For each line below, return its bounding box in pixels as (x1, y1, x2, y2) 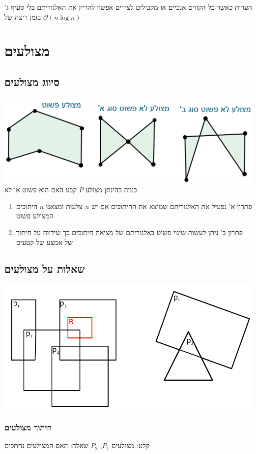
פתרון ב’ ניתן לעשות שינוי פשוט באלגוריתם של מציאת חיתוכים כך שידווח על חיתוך (16, 227, 243, 238)
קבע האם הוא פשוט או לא (4, 184, 77, 195)
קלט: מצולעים (112, 440, 150, 451)
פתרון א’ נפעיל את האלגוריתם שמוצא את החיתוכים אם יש (91, 201, 252, 211)
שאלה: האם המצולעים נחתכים (4, 440, 88, 451)
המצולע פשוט (16, 211, 54, 221)
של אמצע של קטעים (16, 237, 73, 247)
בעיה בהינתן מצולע (85, 184, 137, 195)
